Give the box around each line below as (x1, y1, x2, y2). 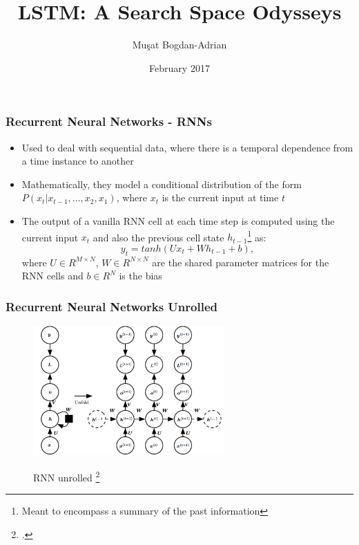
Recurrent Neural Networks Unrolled (6, 297, 217, 315)
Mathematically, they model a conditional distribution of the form (21, 176, 302, 191)
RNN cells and (21, 268, 84, 283)
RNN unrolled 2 (33, 468, 100, 484)
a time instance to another (21, 154, 134, 168)
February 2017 (149, 60, 210, 75)
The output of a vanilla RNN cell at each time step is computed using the (21, 213, 335, 228)
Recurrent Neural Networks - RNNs (6, 113, 212, 130)
